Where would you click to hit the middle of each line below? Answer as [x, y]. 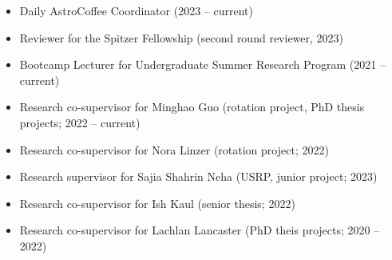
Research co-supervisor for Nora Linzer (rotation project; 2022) [174, 149]
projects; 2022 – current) [80, 122]
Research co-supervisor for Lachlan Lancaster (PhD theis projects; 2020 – [200, 230]
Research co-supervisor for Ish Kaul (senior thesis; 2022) [157, 203]
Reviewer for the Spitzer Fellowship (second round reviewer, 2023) [182, 37]
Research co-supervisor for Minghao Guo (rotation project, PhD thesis [192, 107]
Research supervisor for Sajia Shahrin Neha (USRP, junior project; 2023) [198, 176]
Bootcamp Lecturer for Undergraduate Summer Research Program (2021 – [202, 64]
